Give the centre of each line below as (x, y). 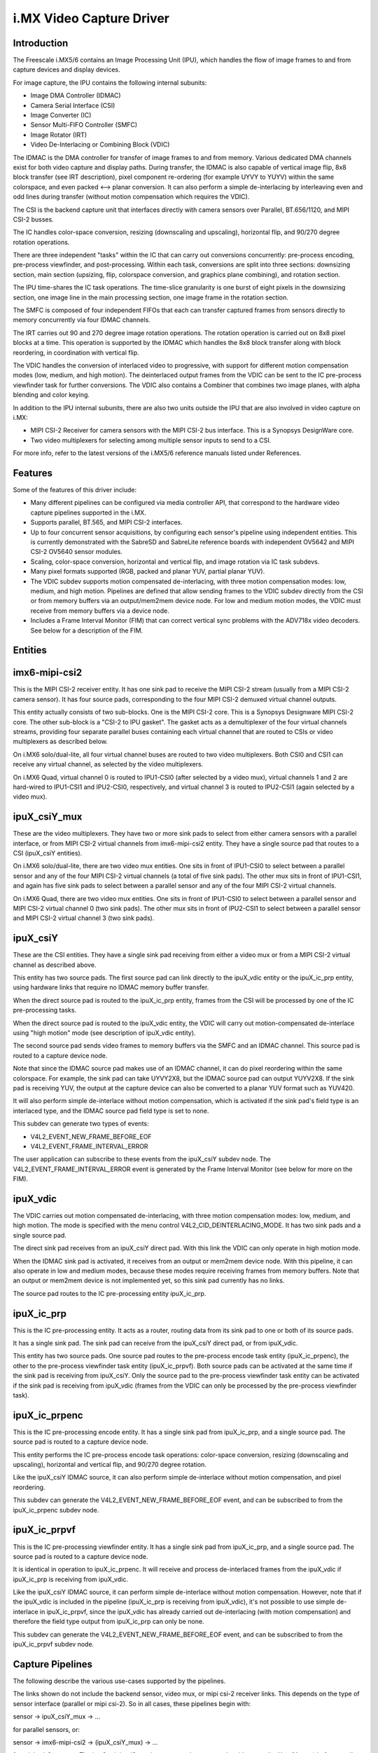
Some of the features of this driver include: (75, 490)
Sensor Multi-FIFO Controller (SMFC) (84, 125)
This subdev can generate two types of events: (81, 1124)
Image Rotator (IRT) (59, 135)
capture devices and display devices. (66, 69)
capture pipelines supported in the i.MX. (88, 513)
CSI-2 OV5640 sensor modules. (76, 552)
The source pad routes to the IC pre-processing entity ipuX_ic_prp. (110, 1293)
